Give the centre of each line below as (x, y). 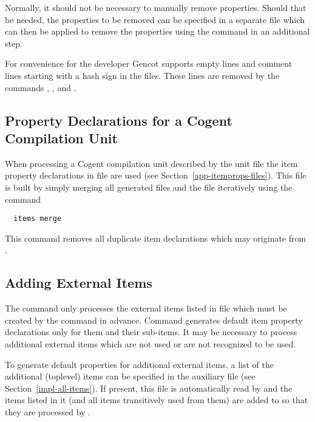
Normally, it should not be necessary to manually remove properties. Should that (156, 7)
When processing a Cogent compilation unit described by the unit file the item (151, 163)
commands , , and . (41, 87)
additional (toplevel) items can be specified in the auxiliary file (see (130, 376)
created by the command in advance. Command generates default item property (154, 320)
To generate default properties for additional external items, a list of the (140, 364)
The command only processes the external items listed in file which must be (146, 308)
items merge (38, 219)
